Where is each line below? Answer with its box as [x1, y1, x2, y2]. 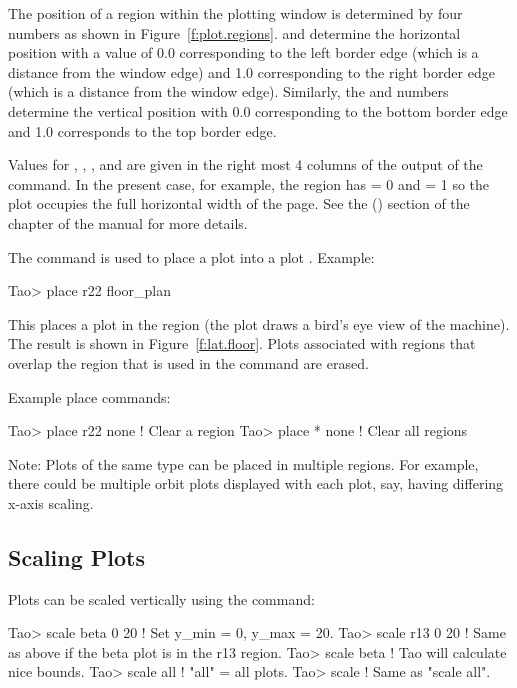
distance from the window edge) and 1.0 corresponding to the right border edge [8, 61, 495, 82]
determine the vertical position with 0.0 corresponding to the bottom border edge [8, 100, 508, 121]
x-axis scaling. [8, 492, 94, 513]
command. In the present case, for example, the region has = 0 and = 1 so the [8, 173, 490, 194]
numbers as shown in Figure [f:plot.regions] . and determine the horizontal [8, 22, 461, 43]
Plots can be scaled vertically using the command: [8, 588, 315, 609]
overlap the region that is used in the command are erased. [8, 352, 369, 373]
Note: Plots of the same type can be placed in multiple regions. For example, [8, 453, 479, 474]
